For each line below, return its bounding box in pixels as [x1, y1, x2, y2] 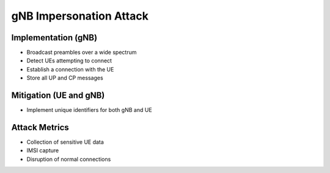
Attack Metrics [11, 122, 70, 133]
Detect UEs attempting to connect [26, 57, 112, 64]
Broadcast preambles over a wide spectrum [26, 49, 137, 56]
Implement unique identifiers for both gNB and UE [26, 106, 152, 114]
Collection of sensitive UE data [26, 138, 104, 146]
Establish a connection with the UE [26, 65, 114, 73]
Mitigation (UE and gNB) [11, 90, 105, 101]
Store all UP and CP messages [26, 74, 103, 82]
